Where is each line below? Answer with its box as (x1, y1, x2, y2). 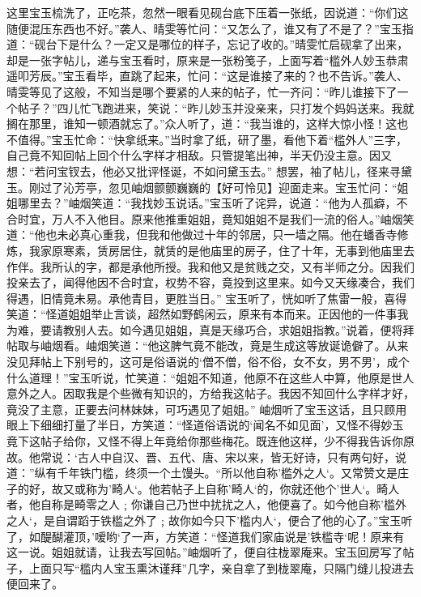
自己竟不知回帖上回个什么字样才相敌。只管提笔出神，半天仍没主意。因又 (6, 147, 392, 164)
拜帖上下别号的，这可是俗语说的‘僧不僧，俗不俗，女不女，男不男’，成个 (28, 353, 410, 370)
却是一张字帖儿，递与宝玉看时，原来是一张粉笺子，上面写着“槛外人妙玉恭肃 (6, 51, 409, 68)
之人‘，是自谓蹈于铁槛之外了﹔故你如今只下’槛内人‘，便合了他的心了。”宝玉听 (6, 512, 413, 528)
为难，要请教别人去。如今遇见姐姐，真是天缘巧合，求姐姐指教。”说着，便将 (6, 321, 403, 338)
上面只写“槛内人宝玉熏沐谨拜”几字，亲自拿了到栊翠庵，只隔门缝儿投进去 (28, 559, 415, 576)
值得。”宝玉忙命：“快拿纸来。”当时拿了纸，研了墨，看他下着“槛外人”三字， (17, 130, 408, 147)
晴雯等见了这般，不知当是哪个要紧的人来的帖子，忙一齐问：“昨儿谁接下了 (6, 83, 398, 100)
